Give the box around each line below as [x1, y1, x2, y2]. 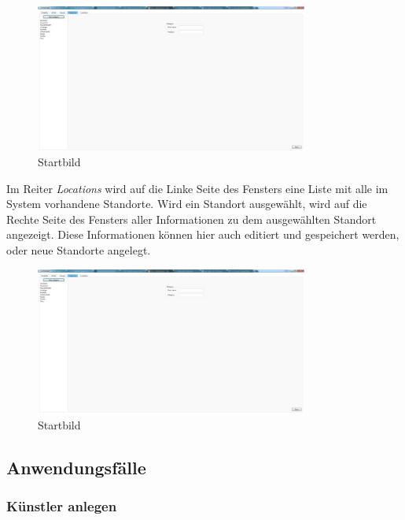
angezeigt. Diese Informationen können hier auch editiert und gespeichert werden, [6, 226, 399, 243]
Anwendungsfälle [6, 455, 146, 479]
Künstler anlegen [6, 496, 117, 516]
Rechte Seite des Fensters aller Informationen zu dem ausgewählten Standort [6, 210, 377, 227]
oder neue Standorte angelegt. [6, 242, 151, 258]
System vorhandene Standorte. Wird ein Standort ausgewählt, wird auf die [6, 195, 367, 212]
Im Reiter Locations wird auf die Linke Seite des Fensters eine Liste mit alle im [6, 180, 388, 196]
